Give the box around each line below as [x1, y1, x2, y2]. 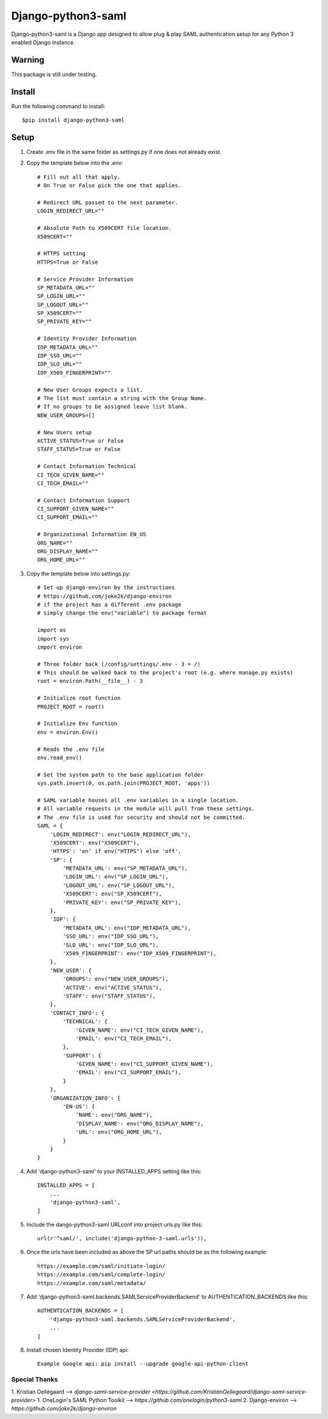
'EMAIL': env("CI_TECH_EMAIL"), [75, 1035, 173, 1042]
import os [37, 627, 66, 634]
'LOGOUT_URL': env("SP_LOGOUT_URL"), [63, 882, 176, 889]
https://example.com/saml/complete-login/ [37, 1271, 166, 1278]
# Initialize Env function [37, 720, 118, 727]
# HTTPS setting [37, 250, 86, 257]
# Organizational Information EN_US [37, 531, 146, 538]
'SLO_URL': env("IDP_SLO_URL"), [63, 941, 159, 948]
